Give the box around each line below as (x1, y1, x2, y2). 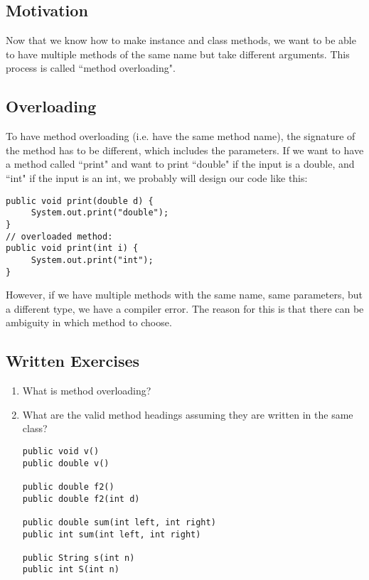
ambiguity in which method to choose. (6, 315, 172, 330)
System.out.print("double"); (31, 208, 169, 218)
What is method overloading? (22, 383, 151, 398)
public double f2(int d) (22, 493, 140, 504)
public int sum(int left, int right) (22, 529, 201, 539)
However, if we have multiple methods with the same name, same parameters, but (6, 287, 363, 302)
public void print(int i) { (6, 243, 139, 254)
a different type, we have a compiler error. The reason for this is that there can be (6, 301, 364, 316)
